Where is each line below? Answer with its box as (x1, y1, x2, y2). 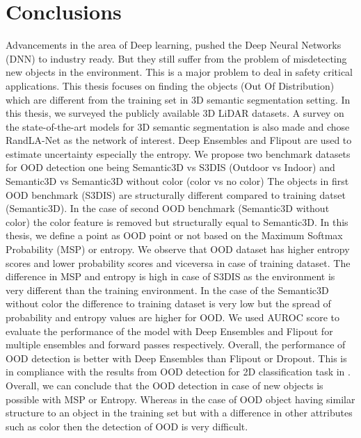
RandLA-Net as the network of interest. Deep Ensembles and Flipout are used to (6, 133, 352, 147)
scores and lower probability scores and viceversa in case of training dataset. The (6, 255, 351, 270)
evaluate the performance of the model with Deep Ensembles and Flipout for (6, 323, 333, 338)
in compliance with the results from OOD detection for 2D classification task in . (6, 364, 351, 379)
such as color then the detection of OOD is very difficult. (6, 419, 248, 433)
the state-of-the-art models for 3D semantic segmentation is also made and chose (6, 119, 350, 133)
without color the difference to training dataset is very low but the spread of (6, 296, 331, 311)
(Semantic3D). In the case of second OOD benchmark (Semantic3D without (6, 201, 330, 216)
